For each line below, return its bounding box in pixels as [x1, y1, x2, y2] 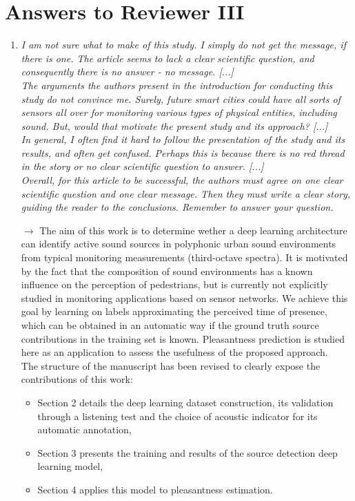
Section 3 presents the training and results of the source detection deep [37, 445, 338, 460]
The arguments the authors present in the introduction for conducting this [21, 77, 333, 92]
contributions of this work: [21, 372, 133, 386]
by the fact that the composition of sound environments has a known [21, 263, 313, 278]
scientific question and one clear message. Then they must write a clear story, [21, 186, 351, 200]
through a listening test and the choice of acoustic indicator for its [37, 408, 318, 423]
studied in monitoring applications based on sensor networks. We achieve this [21, 290, 348, 305]
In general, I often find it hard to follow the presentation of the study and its [21, 132, 345, 146]
